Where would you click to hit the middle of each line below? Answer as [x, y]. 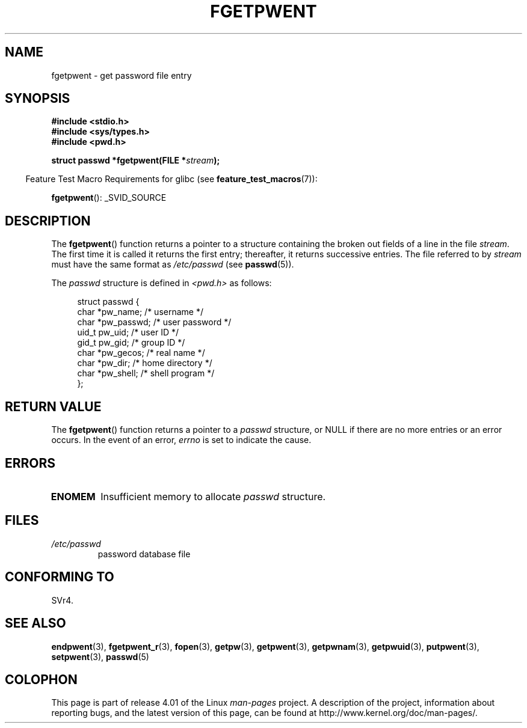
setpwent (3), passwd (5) [100, 656]
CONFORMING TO [60, 577]
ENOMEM [73, 496]
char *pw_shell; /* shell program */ [146, 373]
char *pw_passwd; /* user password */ [154, 322]
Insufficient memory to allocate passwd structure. [213, 496]
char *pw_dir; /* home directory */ [145, 363]
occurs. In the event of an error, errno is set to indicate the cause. [181, 440]
